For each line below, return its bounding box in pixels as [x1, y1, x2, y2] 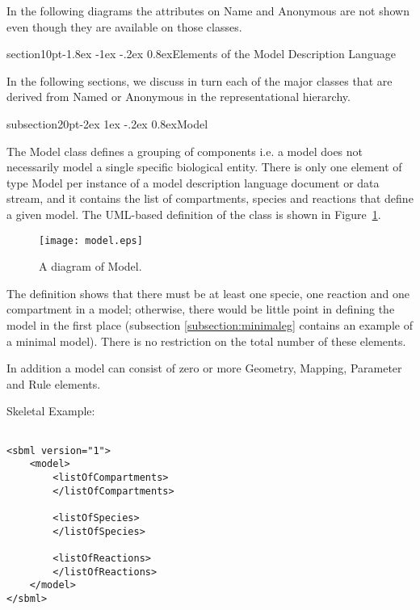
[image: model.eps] [39, 234, 143, 246]
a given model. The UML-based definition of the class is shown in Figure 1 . [6, 205, 381, 222]
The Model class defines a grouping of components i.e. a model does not [6, 142, 363, 159]
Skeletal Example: [6, 402, 95, 419]
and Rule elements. [6, 375, 101, 392]
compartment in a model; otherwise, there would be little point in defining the [6, 301, 395, 318]
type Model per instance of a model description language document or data [6, 174, 380, 191]
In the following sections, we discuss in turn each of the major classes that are [6, 72, 393, 89]
